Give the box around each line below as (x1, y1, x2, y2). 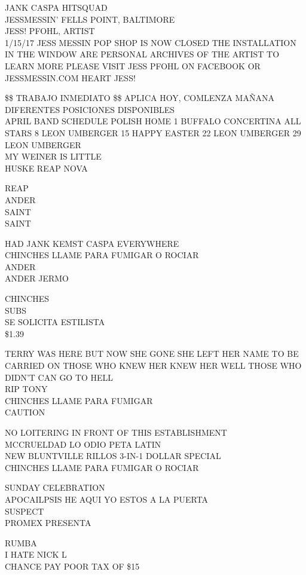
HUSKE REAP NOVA (5, 161, 88, 174)
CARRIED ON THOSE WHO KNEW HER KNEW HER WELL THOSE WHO (5, 359, 302, 372)
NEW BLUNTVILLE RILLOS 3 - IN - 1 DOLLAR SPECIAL (5, 449, 221, 462)
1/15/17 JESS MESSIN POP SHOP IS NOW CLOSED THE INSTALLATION (5, 36, 296, 48)
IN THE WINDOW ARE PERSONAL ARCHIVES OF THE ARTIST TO (5, 48, 280, 60)
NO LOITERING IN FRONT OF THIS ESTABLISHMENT (5, 426, 227, 438)
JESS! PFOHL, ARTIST (5, 25, 95, 37)
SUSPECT (5, 504, 44, 517)
